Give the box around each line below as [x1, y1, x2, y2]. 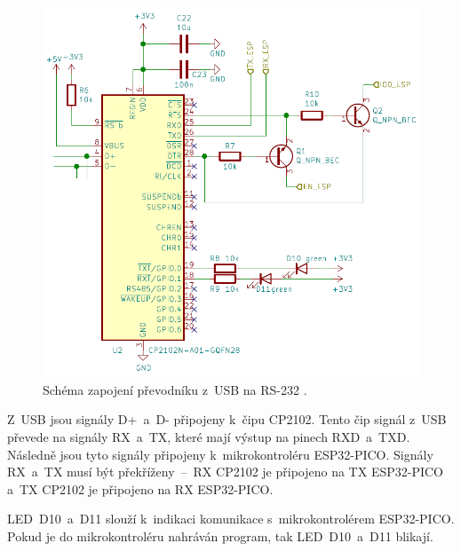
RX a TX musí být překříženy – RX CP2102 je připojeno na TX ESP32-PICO [7, 462, 443, 481]
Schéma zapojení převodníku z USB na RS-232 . [43, 380, 307, 398]
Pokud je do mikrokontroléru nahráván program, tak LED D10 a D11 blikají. [7, 526, 433, 545]
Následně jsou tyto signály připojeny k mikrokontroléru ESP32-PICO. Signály [7, 445, 433, 463]
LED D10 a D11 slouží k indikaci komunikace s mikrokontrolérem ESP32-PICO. [7, 509, 455, 528]
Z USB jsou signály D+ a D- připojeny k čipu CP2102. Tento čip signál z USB [7, 410, 447, 429]
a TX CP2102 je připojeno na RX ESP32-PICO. [7, 479, 274, 498]
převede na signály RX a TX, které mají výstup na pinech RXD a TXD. [7, 427, 410, 445]
